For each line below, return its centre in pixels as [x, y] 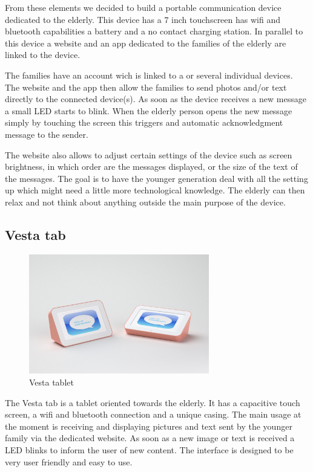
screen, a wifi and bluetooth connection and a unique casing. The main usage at [153, 414]
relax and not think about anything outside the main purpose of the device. [145, 202]
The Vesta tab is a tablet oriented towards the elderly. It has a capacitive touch [153, 402]
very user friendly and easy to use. [69, 461]
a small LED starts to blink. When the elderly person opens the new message [149, 110]
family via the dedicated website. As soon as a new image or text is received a [150, 438]
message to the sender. [47, 134]
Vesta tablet [51, 382]
